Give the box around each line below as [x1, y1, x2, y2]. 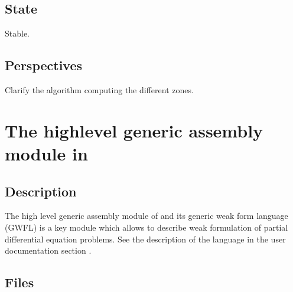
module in [5, 141, 88, 165]
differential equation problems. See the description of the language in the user [5, 232, 286, 245]
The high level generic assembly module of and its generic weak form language [5, 209, 288, 222]
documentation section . [5, 244, 92, 257]
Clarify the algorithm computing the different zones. [5, 84, 194, 96]
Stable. [5, 27, 30, 40]
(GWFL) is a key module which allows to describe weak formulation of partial [5, 221, 288, 233]
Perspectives [5, 56, 83, 74]
